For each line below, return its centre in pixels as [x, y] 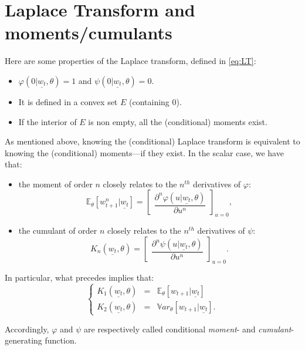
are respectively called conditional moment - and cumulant [188, 329]
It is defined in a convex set [68, 101]
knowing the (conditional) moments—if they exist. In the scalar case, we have [144, 152]
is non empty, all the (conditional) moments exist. [178, 121]
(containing [149, 101]
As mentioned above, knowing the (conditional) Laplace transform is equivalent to [152, 141]
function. [61, 340]
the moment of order [55, 184]
